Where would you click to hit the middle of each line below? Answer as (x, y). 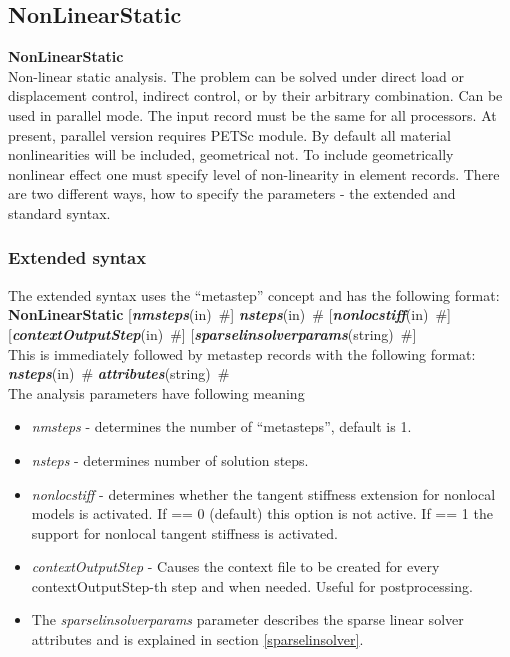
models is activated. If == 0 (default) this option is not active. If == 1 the (262, 513)
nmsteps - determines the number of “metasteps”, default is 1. (221, 426)
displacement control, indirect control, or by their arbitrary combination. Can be (255, 95)
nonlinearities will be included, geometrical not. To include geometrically (231, 154)
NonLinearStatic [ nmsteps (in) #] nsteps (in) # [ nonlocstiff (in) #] (229, 314)
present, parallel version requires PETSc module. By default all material (229, 134)
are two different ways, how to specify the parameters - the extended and (232, 193)
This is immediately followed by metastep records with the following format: (242, 353)
